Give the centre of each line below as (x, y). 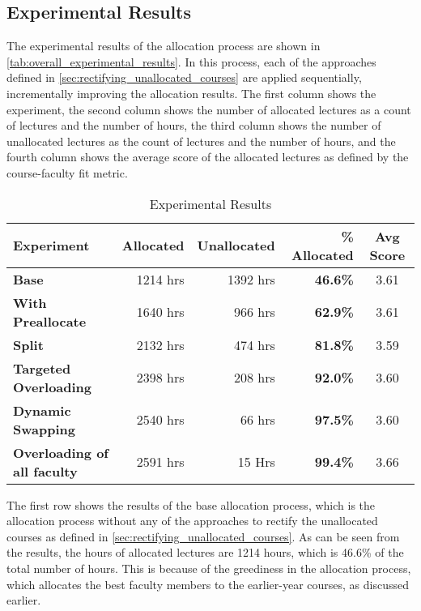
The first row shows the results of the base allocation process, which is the (191, 504)
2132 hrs (160, 344)
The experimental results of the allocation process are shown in (164, 46)
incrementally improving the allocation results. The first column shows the (191, 93)
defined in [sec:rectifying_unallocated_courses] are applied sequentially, (184, 77)
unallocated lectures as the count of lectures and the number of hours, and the (201, 141)
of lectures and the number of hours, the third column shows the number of (194, 125)
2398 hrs (160, 378)
